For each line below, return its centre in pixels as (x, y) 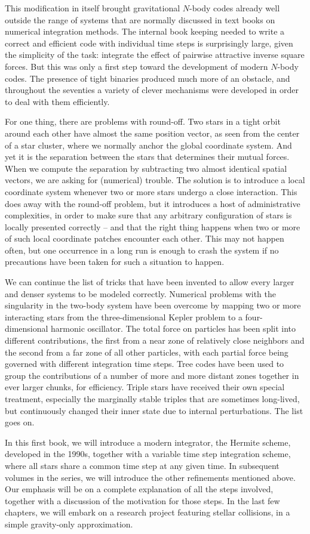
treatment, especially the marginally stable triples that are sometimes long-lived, (152, 399)
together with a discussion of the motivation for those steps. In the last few (142, 500)
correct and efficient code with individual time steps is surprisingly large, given (149, 43)
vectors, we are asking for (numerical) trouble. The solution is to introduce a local (155, 180)
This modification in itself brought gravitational (93, 8)
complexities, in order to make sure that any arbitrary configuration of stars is (148, 215)
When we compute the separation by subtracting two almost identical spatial (146, 168)
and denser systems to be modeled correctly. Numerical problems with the (140, 293)
